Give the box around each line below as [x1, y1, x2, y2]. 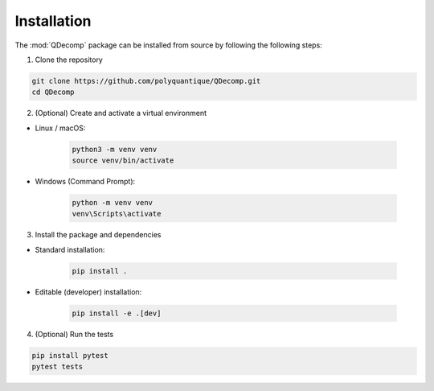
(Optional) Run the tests [35, 329, 114, 339]
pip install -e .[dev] [72, 308, 162, 318]
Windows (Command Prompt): [35, 177, 136, 187]
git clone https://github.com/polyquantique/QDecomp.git [31, 76, 261, 85]
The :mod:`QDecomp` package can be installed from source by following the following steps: [14, 40, 323, 50]
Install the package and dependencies [35, 230, 162, 240]
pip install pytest [31, 351, 108, 360]
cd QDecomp [31, 88, 75, 97]
